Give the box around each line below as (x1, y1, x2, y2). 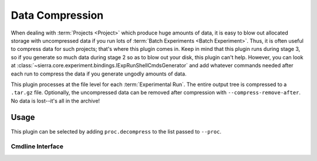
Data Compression (11, 9, 104, 22)
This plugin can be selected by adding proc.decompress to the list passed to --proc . (11, 128, 222, 135)
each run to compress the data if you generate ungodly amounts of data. (11, 70, 187, 77)
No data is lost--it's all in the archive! (11, 97, 100, 104)
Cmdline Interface (11, 142, 64, 150)
